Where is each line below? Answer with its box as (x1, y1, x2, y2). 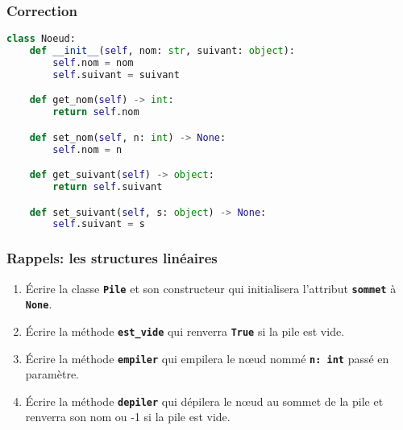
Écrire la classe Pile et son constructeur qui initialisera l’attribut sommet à (25, 279, 397, 296)
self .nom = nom (52, 56, 134, 68)
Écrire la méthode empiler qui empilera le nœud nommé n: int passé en (25, 349, 389, 366)
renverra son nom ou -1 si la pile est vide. (25, 408, 231, 425)
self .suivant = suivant (52, 68, 180, 81)
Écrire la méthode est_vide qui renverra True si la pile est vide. (25, 322, 345, 339)
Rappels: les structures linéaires (6, 248, 218, 268)
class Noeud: (6, 33, 76, 45)
